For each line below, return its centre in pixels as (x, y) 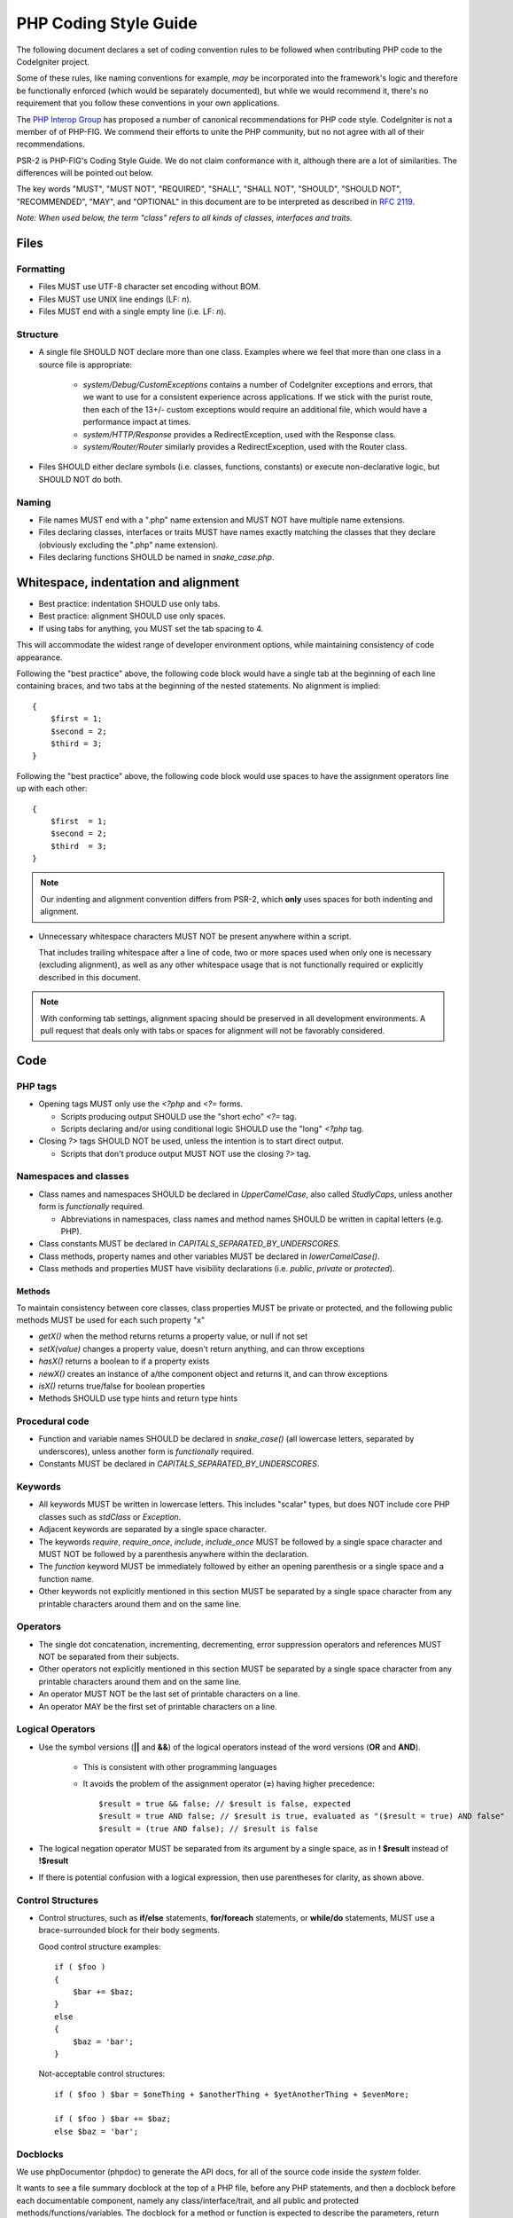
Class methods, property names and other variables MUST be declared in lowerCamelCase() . (209, 1256)
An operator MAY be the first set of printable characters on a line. (158, 1706)
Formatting (41, 269)
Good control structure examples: (100, 1947)
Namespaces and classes (73, 1176)
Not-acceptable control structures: (102, 2074)
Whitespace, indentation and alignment (128, 582)
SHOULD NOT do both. (81, 479)
